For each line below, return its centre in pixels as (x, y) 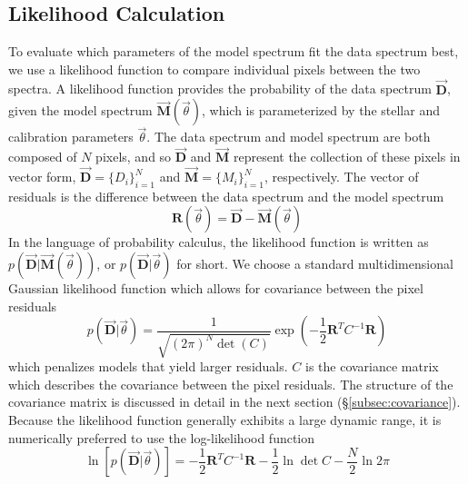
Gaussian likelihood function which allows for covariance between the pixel (216, 288)
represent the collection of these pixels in (347, 157)
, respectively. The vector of (341, 177)
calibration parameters (71, 137)
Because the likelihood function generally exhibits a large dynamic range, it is (225, 419)
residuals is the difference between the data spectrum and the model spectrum (226, 196)
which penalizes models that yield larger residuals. (148, 366)
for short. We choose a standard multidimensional (315, 264)
